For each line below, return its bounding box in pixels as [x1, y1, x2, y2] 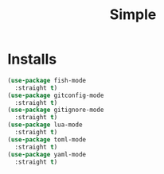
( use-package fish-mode [7, 76, 87, 84]
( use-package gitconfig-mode [7, 91, 104, 99]
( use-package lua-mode [7, 121, 83, 129]
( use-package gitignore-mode [7, 106, 104, 114]
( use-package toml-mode [7, 135, 87, 144]
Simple [109, 6, 157, 24]
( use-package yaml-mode [7, 150, 87, 158]
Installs [7, 50, 57, 68]
